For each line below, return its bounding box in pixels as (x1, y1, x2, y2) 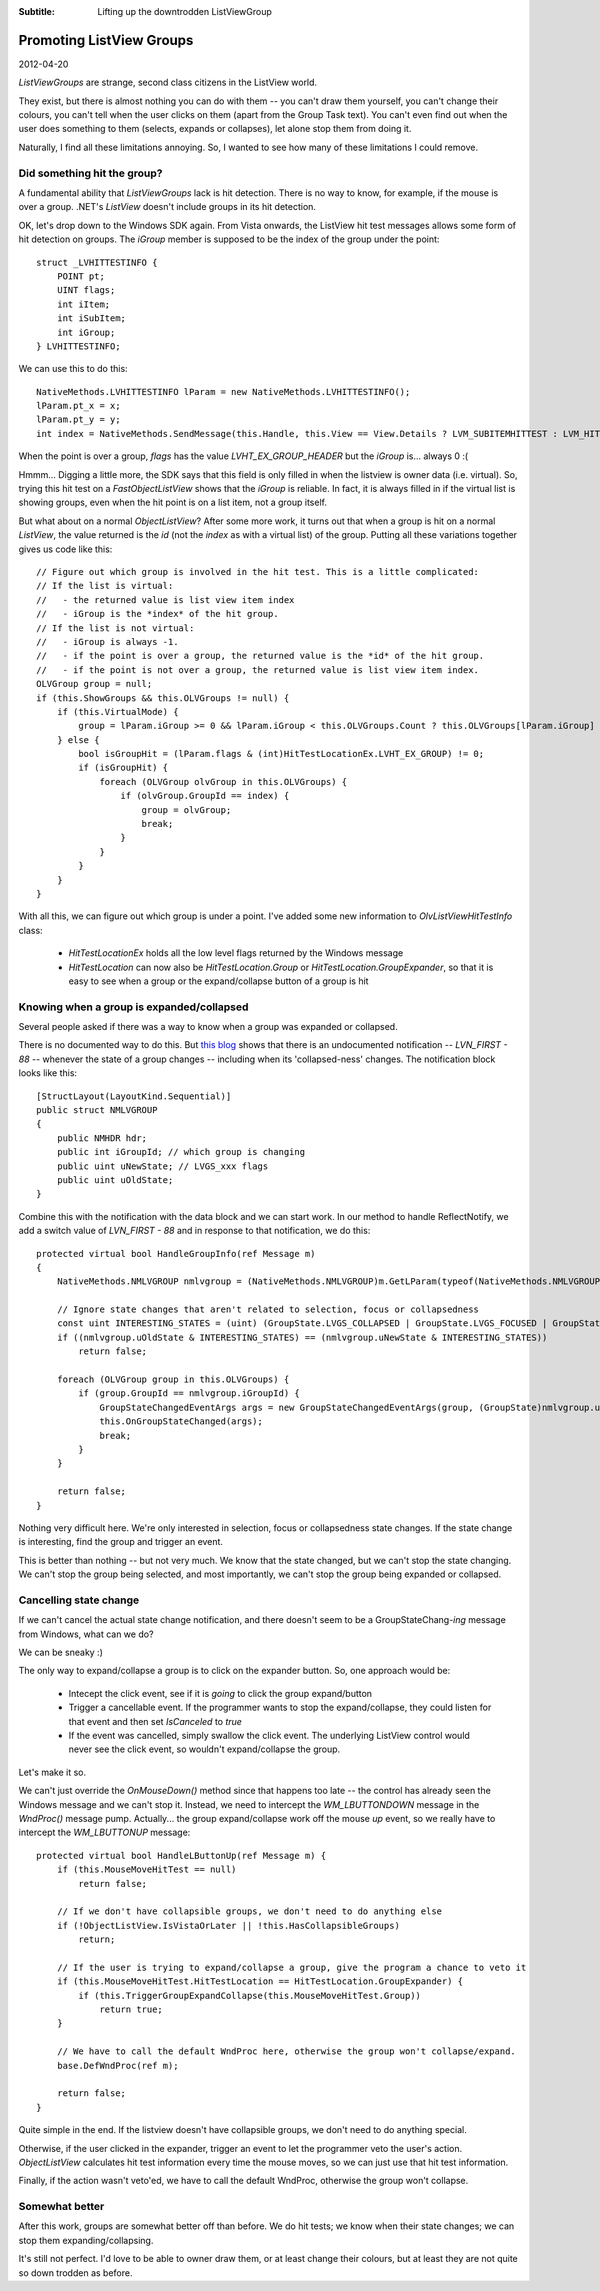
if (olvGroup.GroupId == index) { (120, 790, 290, 802)
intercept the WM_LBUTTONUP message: (18, 1826, 191, 1839)
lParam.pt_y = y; (36, 414, 121, 425)
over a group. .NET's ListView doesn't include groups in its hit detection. (18, 201, 317, 213)
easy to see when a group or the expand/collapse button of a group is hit (68, 975, 369, 987)
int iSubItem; (56, 313, 127, 324)
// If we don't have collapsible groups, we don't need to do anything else (56, 1906, 443, 1917)
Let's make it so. (18, 1766, 87, 1778)
